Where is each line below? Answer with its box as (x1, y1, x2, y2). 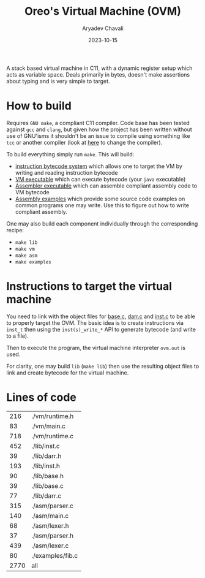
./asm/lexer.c (31, 541, 69, 550)
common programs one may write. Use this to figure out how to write (15, 201, 190, 209)
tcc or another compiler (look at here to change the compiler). (6, 139, 163, 146)
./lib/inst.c (31, 441, 60, 450)
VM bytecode (15, 188, 50, 196)
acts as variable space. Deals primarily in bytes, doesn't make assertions (6, 70, 190, 78)
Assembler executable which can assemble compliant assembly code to (15, 182, 198, 189)
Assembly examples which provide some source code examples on (15, 195, 185, 202)
